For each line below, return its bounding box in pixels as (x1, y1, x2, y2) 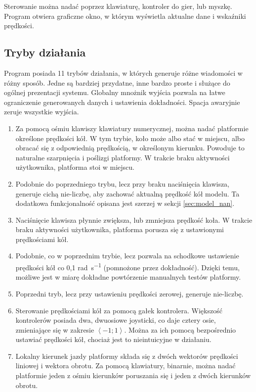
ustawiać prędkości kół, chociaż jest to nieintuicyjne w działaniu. (15, 334, 212, 344)
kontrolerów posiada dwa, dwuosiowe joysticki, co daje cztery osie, (15, 315, 216, 325)
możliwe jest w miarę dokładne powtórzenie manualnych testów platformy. (15, 272, 241, 282)
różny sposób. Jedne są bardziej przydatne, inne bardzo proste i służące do (4, 77, 230, 88)
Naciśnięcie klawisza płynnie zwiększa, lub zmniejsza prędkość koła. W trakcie (15, 214, 253, 225)
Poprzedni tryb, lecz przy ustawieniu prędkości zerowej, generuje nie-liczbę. (15, 288, 244, 298)
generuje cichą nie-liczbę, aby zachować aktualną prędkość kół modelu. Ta (15, 188, 240, 198)
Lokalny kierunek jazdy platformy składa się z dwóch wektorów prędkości (15, 350, 238, 361)
